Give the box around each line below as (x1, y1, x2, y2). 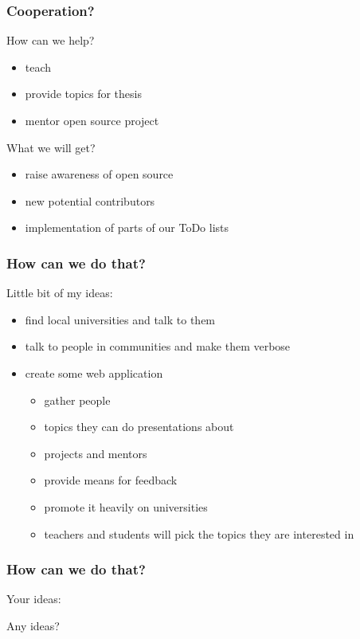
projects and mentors (44, 445, 147, 461)
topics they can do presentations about (44, 418, 234, 435)
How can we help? (6, 32, 95, 49)
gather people (44, 391, 111, 408)
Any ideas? (6, 617, 60, 633)
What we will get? (6, 139, 96, 155)
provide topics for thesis (25, 85, 142, 102)
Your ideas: (6, 590, 61, 607)
